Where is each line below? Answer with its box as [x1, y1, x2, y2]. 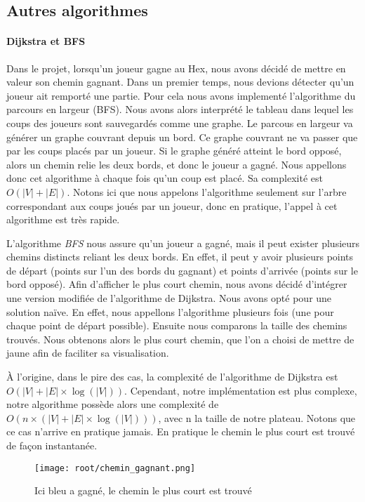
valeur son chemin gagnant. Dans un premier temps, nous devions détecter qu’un [6, 74, 354, 89]
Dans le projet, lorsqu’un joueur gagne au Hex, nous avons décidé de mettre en [6, 60, 346, 75]
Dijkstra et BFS [6, 34, 86, 48]
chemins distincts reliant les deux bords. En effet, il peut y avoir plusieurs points [6, 249, 354, 264]
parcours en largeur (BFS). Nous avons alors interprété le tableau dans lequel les [6, 102, 354, 117]
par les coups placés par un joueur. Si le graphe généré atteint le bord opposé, [6, 143, 342, 158]
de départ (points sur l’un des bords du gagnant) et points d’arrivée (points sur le [6, 263, 358, 277]
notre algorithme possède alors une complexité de [6, 397, 219, 411]
